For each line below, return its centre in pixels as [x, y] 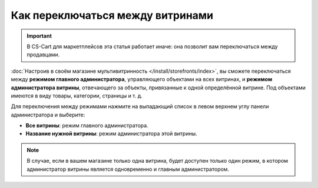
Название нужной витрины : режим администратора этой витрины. [111, 134]
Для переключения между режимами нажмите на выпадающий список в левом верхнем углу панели [140, 106]
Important [39, 36]
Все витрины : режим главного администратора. [87, 126]
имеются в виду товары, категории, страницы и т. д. [77, 95]
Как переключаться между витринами [112, 15]
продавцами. [43, 55]
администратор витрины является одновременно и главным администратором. [128, 169]
